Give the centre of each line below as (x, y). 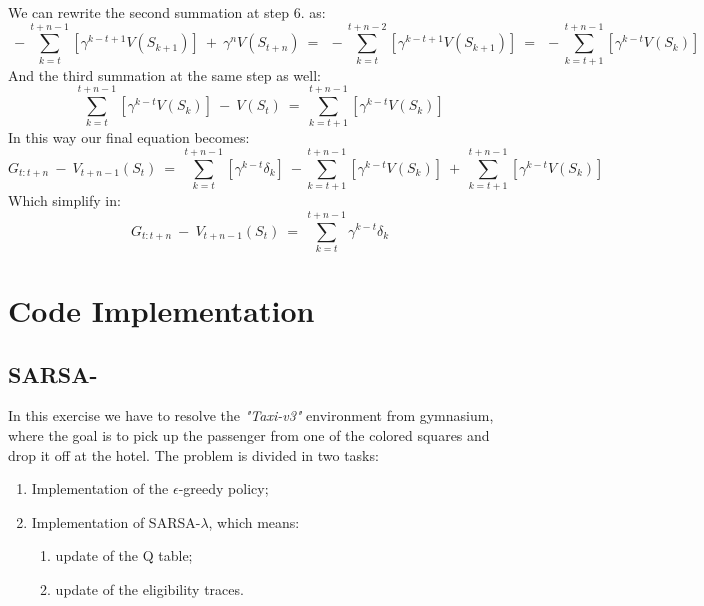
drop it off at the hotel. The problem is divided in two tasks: (193, 454)
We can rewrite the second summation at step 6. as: (167, 12)
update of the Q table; (124, 555)
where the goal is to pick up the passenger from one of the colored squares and (249, 435)
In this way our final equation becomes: (129, 137)
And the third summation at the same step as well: (164, 74)
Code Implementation (161, 310)
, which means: (254, 521)
